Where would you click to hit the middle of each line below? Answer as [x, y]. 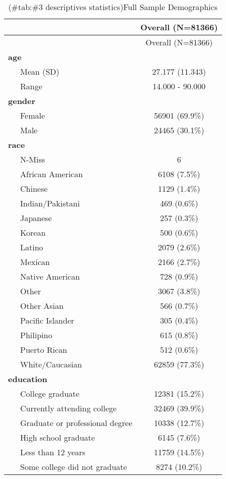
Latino [32, 247]
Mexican [35, 262]
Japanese [36, 218]
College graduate [50, 393]
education [28, 379]
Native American [50, 276]
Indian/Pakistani [50, 203]
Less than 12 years [53, 452]
